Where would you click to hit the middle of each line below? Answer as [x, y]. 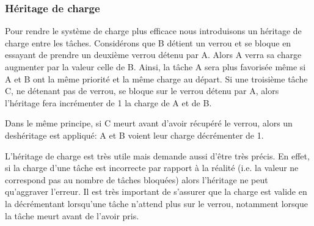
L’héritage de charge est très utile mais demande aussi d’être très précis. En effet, [157, 155]
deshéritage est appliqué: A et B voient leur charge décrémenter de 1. [134, 135]
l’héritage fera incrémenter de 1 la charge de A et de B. [108, 102]
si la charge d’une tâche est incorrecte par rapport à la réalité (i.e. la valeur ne [152, 168]
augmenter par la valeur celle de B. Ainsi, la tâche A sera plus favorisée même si [155, 67]
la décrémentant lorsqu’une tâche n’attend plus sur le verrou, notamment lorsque [156, 203]
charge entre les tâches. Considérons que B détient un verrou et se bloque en [148, 42]
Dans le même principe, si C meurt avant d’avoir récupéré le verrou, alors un [149, 123]
